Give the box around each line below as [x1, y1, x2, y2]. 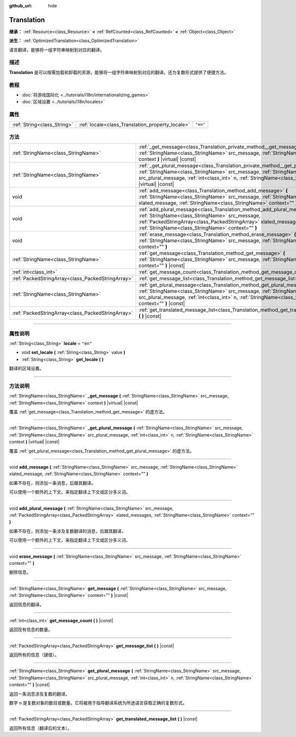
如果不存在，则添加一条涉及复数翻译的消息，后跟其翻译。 [9, 528, 126, 534]
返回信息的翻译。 [9, 601, 44, 607]
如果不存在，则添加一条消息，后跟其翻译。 [9, 480, 96, 486]
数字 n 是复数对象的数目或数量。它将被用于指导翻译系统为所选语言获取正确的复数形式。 [9, 700, 187, 706]
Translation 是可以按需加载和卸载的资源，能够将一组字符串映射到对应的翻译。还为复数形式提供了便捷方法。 [9, 69, 229, 75]
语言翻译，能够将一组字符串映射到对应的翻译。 [9, 47, 105, 53]
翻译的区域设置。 [9, 366, 44, 371]
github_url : [9, 3, 32, 8]
